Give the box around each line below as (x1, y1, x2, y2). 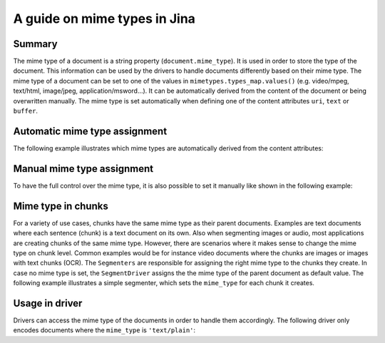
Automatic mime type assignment (13, 125, 168, 137)
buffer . (13, 107, 38, 116)
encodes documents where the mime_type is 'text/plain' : (13, 326, 196, 334)
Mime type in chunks (13, 200, 108, 212)
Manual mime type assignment (13, 163, 153, 175)
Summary (13, 38, 58, 50)
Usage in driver (13, 297, 83, 309)
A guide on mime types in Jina (13, 11, 196, 26)
